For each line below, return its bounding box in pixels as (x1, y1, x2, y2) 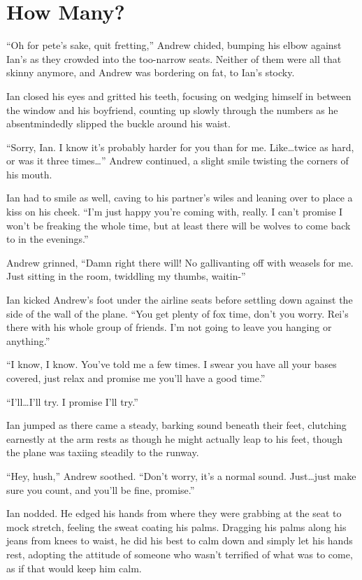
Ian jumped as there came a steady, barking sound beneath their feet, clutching (6, 418, 347, 432)
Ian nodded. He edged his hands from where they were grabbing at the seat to (6, 506, 342, 521)
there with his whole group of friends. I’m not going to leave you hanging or (6, 320, 332, 334)
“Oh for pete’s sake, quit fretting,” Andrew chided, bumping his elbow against (6, 38, 342, 52)
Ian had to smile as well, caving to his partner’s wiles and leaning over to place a (6, 190, 353, 205)
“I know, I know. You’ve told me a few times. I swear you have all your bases (6, 357, 337, 372)
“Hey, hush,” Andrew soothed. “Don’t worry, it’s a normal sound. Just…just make (6, 468, 356, 483)
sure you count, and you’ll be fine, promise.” (6, 482, 195, 497)
